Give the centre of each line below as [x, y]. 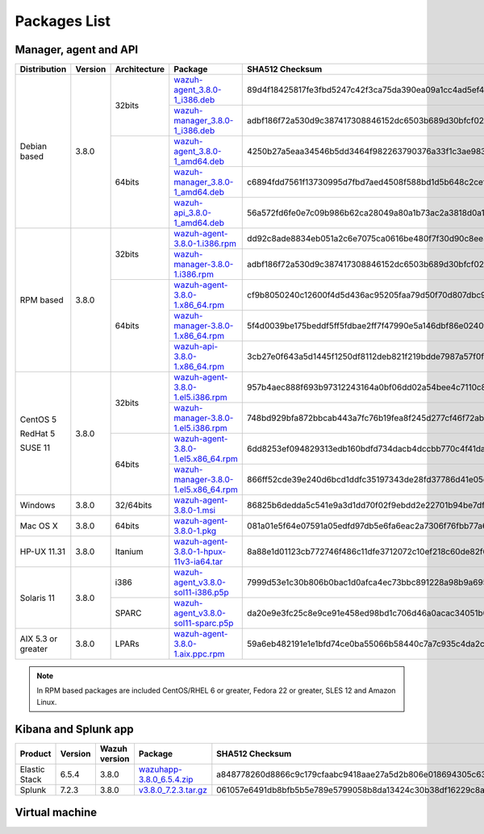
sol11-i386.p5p [201, 593]
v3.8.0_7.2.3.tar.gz [173, 790]
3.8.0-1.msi [195, 511]
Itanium [129, 552]
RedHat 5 [38, 433]
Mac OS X [39, 526]
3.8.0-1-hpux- [200, 552]
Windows [38, 506]
